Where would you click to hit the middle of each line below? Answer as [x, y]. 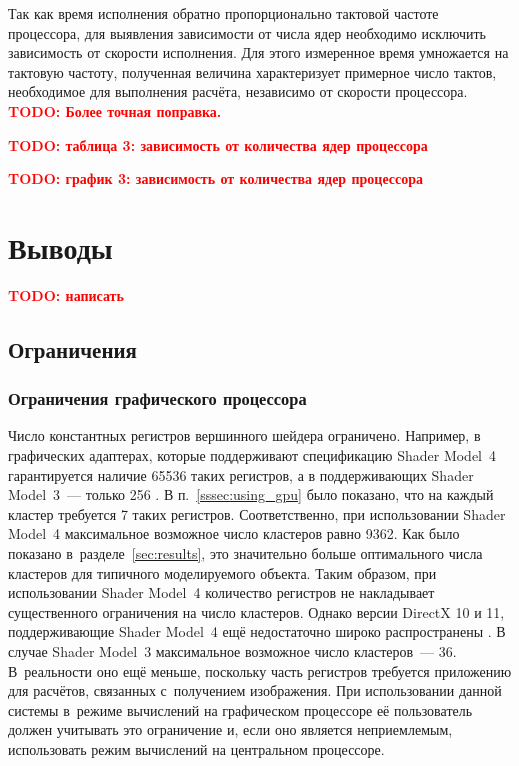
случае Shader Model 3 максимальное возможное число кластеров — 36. [232, 651]
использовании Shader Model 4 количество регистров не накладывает [221, 592]
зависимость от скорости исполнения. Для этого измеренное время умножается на [258, 52]
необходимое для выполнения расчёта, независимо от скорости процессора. [238, 91]
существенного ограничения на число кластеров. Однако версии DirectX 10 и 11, [256, 611]
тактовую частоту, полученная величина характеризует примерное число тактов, [252, 71]
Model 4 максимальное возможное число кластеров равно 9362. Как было [234, 533]
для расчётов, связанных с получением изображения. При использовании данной [255, 690]
